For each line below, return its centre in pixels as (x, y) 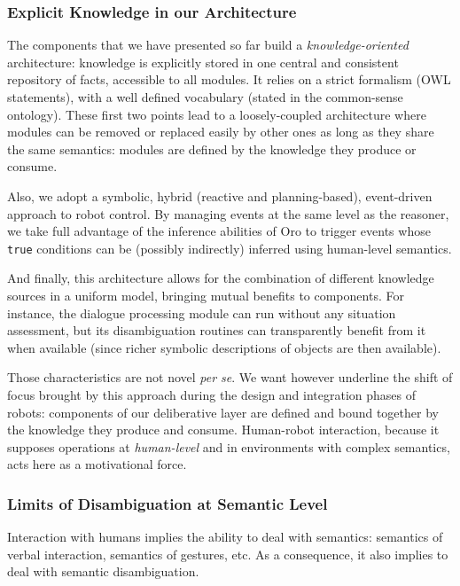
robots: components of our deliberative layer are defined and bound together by (223, 412)
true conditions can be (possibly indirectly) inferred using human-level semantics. (230, 248)
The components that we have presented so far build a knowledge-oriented (208, 45)
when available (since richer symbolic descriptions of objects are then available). (224, 347)
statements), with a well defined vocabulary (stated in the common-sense (205, 97)
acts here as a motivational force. (97, 464)
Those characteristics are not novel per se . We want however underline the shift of (230, 377)
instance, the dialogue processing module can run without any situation (202, 313)
